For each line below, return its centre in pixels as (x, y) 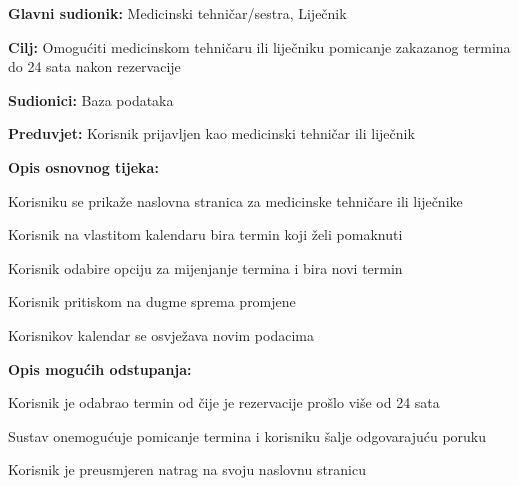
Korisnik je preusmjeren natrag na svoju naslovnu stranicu (187, 469)
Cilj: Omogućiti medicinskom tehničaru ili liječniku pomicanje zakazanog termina (259, 46)
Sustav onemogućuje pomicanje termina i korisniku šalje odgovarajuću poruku (247, 435)
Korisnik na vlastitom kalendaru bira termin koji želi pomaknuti (205, 234)
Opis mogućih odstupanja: (100, 368)
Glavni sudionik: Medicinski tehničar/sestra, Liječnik (177, 13)
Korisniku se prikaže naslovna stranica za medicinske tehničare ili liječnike (235, 200)
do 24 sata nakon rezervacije (94, 66)
